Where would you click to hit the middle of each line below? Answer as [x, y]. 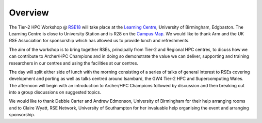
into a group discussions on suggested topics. [55, 92]
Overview [29, 13]
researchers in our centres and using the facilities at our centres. [74, 63]
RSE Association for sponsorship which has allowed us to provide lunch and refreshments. [99, 41]
